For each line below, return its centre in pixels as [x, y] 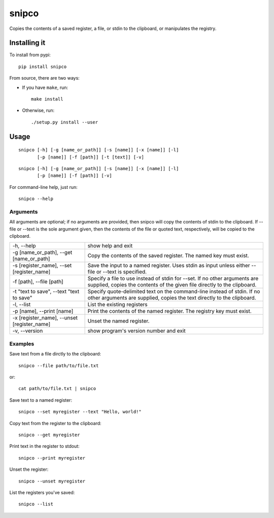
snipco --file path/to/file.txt [59, 365]
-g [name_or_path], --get [42, 252]
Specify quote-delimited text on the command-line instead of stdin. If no [174, 292]
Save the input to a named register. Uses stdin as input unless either [169, 266]
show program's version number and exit [136, 331]
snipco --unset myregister [52, 481]
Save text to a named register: [41, 400]
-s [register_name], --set [42, 266]
